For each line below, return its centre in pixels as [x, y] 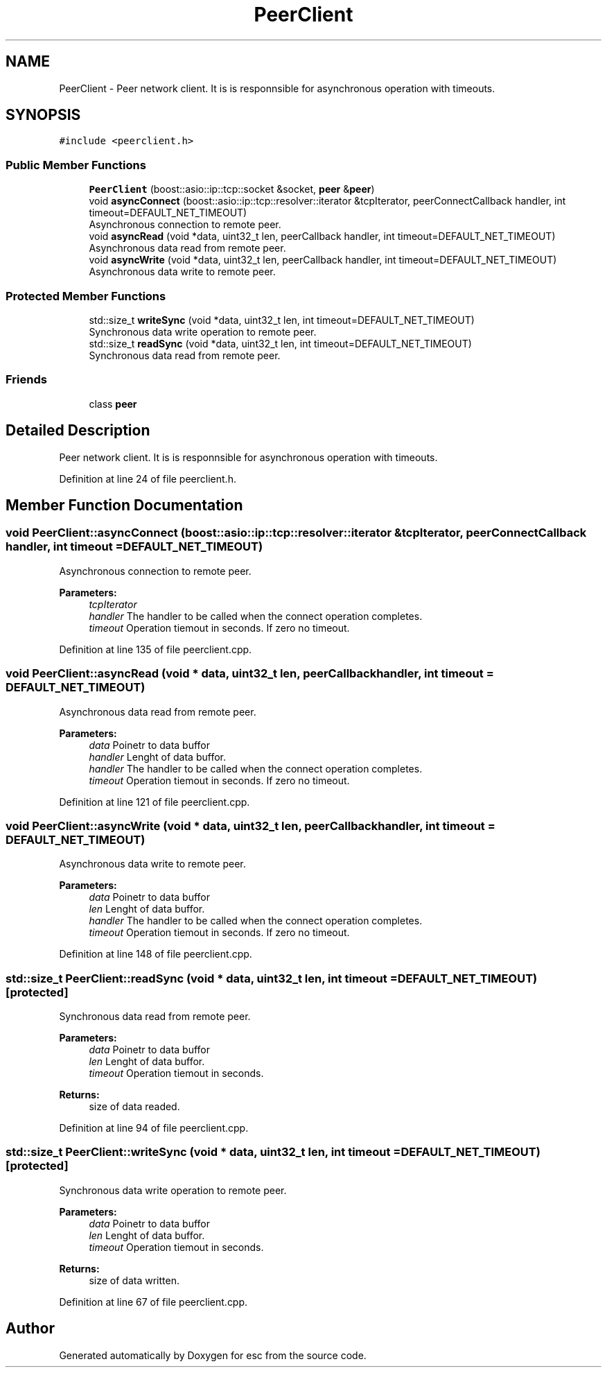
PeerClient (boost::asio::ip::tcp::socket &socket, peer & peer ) [232, 189]
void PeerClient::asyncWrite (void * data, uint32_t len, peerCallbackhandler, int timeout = [250, 826]
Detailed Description [78, 431]
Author [30, 1329]
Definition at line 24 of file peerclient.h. [148, 478]
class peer [113, 404]
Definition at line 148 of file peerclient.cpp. [156, 954]
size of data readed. [134, 1106]
